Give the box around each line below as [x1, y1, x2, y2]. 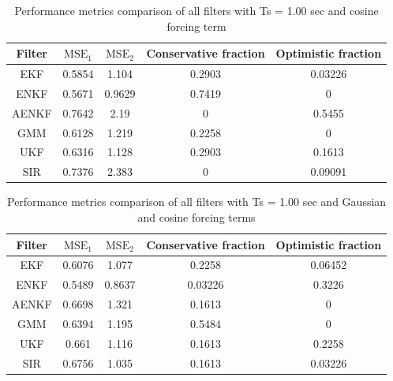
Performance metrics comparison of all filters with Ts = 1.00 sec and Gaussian [6, 193, 387, 210]
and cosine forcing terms [137, 208, 256, 225]
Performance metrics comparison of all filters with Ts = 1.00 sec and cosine [14, 2, 379, 18]
